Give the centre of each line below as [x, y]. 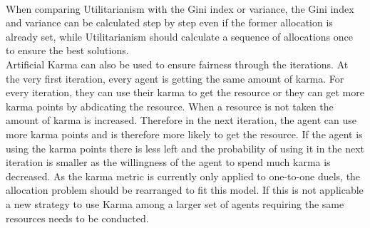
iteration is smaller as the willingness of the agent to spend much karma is [168, 162]
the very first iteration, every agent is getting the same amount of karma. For [175, 78]
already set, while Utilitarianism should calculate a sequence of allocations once [179, 36]
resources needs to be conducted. [77, 218]
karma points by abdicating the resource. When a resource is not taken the [170, 106]
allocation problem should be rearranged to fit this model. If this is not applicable [185, 190]
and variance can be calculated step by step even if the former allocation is [169, 22]
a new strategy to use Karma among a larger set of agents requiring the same [175, 203]
